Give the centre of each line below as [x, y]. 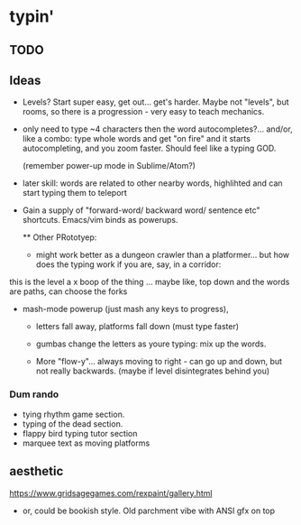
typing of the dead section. [73, 424]
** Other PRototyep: [59, 237]
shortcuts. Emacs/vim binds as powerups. [100, 220]
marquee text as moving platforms [86, 443]
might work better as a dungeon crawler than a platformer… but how [163, 255]
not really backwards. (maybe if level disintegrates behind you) [153, 371]
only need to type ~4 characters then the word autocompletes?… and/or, [157, 129]
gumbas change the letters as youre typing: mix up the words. [151, 344]
